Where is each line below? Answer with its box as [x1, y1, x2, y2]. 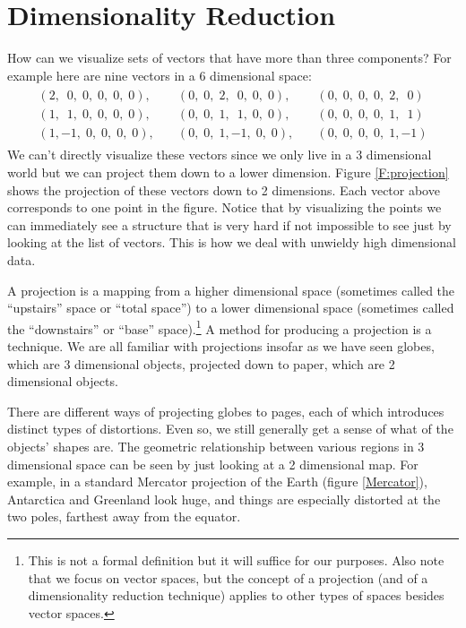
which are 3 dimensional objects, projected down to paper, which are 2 [7, 354, 395, 373]
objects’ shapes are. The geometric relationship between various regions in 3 [7, 437, 425, 455]
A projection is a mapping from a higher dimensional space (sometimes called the [7, 280, 455, 299]
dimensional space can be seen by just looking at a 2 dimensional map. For [7, 454, 419, 473]
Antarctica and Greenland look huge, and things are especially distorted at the [7, 489, 441, 508]
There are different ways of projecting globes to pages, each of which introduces [7, 401, 444, 420]
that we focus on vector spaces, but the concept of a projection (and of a [28, 568, 428, 587]
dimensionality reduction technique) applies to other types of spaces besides [28, 586, 444, 605]
